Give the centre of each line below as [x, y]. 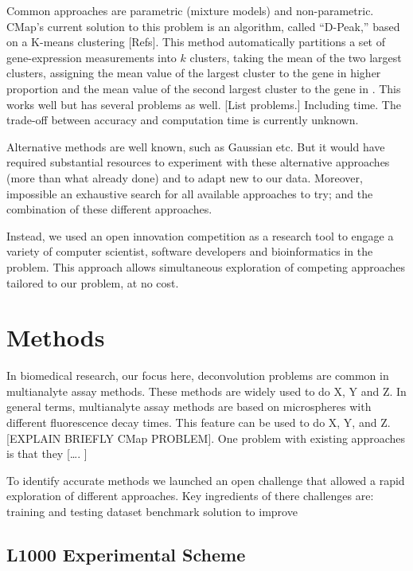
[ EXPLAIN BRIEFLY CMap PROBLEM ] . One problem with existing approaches [206, 438]
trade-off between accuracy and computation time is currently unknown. [183, 120]
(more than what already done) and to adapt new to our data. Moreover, [185, 177]
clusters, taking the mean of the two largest [296, 57]
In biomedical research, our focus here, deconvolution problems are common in [198, 375]
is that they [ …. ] [47, 454]
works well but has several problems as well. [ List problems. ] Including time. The [204, 104]
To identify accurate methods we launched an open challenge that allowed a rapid [206, 480]
